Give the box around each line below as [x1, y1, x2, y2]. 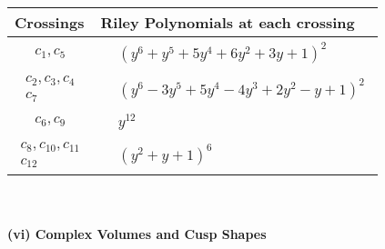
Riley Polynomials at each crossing [100, 12, 355, 33]
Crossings [15, 12, 85, 33]
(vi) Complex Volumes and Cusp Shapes [7, 224, 267, 244]
